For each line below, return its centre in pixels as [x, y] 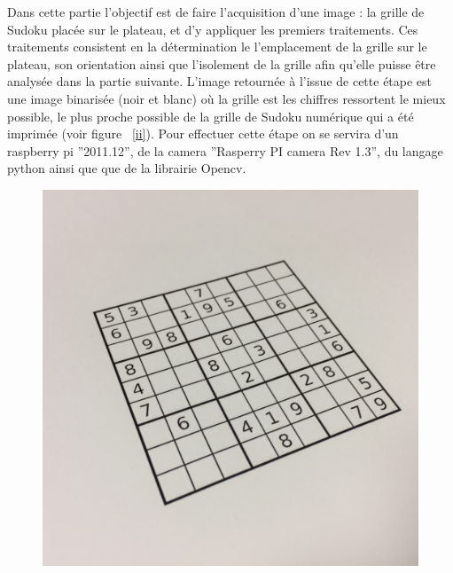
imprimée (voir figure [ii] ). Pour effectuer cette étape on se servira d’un [203, 133]
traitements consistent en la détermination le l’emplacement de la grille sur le [217, 47]
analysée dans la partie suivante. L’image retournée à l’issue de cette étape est [220, 81]
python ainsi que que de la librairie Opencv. [127, 168]
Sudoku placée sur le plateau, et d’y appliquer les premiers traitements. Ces [213, 29]
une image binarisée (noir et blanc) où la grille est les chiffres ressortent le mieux [226, 98]
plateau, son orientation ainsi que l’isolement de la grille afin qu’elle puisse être [222, 63]
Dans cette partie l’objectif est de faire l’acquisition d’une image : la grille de [216, 12]
